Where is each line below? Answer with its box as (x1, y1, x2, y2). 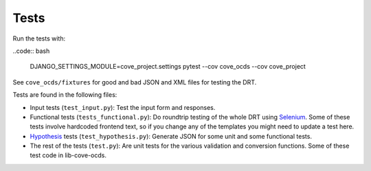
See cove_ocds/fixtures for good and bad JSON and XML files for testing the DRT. (12, 78, 257, 86)
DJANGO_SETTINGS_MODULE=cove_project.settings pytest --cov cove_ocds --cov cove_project (30, 62, 306, 71)
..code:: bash (12, 47, 50, 55)
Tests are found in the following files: (12, 91, 117, 99)
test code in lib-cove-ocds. (30, 151, 106, 159)
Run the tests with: (12, 34, 65, 43)
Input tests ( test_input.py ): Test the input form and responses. (30, 103, 216, 111)
